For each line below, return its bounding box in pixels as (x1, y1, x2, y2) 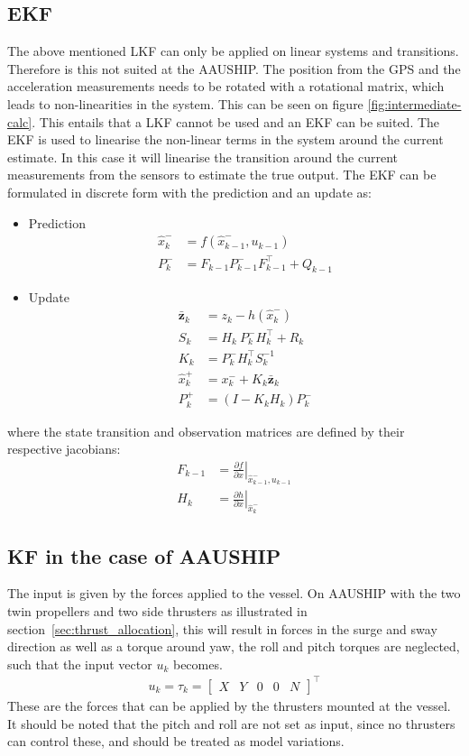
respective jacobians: (7, 439, 121, 458)
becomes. (172, 654, 223, 673)
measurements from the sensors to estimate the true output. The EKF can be (7, 165, 437, 184)
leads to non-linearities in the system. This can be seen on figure (7, 94, 363, 113)
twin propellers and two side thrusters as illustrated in (7, 602, 308, 621)
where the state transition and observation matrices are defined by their (7, 421, 405, 440)
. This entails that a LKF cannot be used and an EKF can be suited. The (32, 112, 440, 131)
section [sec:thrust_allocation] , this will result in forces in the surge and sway (7, 619, 437, 638)
